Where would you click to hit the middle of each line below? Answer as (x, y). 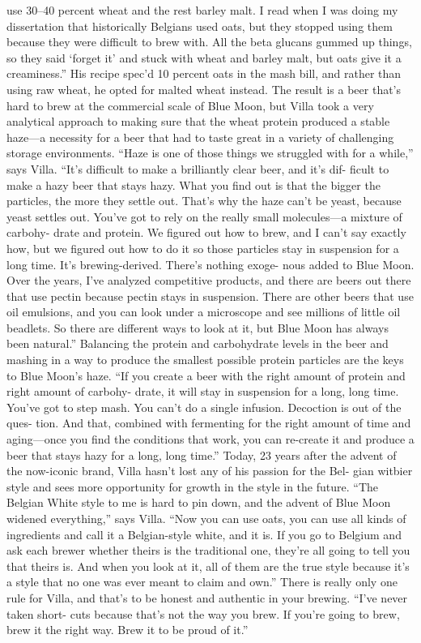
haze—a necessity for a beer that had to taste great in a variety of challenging (200, 137)
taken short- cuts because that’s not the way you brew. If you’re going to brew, (203, 613)
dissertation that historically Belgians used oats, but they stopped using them (200, 26)
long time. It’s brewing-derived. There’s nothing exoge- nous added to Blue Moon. (210, 264)
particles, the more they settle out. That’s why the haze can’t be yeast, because (204, 201)
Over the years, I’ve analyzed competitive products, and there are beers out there (209, 280)
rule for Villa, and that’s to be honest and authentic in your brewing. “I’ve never (207, 597)
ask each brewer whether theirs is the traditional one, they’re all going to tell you (208, 550)
